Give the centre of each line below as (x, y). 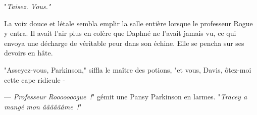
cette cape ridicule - (35, 79)
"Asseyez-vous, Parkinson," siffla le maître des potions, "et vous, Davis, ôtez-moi (128, 69)
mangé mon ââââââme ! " (43, 106)
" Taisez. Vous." (28, 6)
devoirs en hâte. (29, 53)
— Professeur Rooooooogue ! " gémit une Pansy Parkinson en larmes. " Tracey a (126, 97)
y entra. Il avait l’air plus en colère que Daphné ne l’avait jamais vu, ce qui (120, 33)
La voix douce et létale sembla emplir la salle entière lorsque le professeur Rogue (128, 23)
